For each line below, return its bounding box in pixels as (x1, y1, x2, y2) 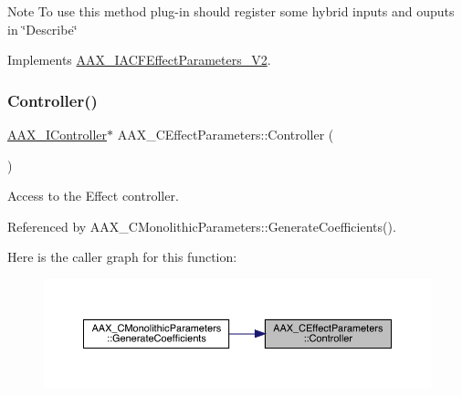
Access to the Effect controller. (7, 186, 179, 205)
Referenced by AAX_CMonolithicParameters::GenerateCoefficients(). (7, 216, 396, 235)
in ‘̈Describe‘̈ (7, 19, 78, 38)
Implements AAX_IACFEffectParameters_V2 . (7, 50, 271, 69)
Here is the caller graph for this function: (7, 247, 237, 266)
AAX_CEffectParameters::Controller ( (117, 125, 334, 143)
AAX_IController (7, 125, 107, 143)
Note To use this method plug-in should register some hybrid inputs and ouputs (7, 2, 455, 20)
